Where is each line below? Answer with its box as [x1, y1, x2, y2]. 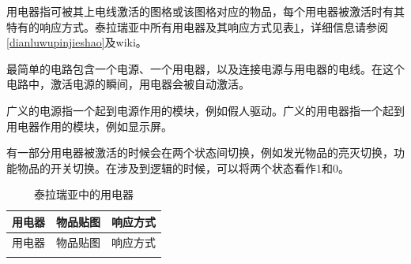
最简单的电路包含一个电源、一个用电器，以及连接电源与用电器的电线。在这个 [6, 60, 405, 76]
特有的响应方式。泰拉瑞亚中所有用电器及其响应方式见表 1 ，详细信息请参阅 [6, 18, 388, 35]
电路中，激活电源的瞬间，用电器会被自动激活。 [6, 76, 250, 92]
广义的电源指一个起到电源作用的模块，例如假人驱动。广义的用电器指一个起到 [6, 102, 405, 118]
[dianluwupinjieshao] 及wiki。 [6, 34, 147, 50]
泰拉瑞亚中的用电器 [34, 186, 134, 203]
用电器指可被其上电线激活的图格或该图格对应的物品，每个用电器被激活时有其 [6, 3, 405, 19]
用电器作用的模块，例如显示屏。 [6, 117, 172, 134]
